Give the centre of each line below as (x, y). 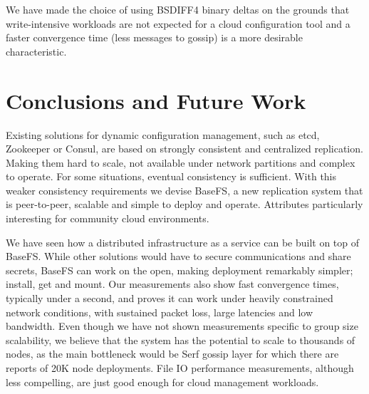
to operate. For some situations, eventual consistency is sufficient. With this (171, 176)
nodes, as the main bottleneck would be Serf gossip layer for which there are (172, 354)
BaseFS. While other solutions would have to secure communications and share (178, 256)
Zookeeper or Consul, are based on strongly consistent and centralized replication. (184, 149)
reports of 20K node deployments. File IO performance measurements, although (180, 368)
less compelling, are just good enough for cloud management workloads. (162, 382)
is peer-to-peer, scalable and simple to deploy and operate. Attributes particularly (184, 204)
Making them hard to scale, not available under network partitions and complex (181, 162)
